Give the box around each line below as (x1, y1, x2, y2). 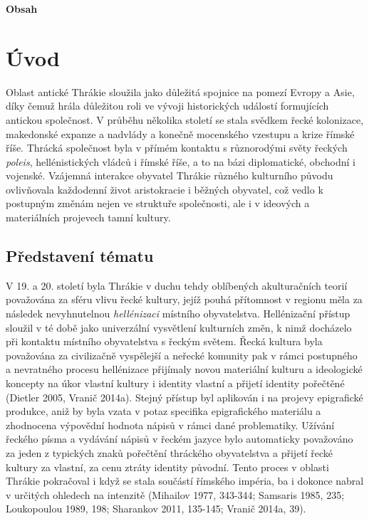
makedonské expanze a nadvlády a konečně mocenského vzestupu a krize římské (6, 126, 355, 141)
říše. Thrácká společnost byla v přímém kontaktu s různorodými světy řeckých (6, 140, 348, 155)
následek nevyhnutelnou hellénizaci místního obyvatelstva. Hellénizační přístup (6, 306, 350, 321)
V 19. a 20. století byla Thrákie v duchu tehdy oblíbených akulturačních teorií (6, 278, 348, 293)
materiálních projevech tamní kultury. (6, 210, 171, 225)
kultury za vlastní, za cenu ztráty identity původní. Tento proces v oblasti (6, 459, 329, 474)
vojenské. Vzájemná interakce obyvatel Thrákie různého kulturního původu (6, 168, 333, 183)
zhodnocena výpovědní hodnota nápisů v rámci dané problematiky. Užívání (6, 417, 335, 432)
